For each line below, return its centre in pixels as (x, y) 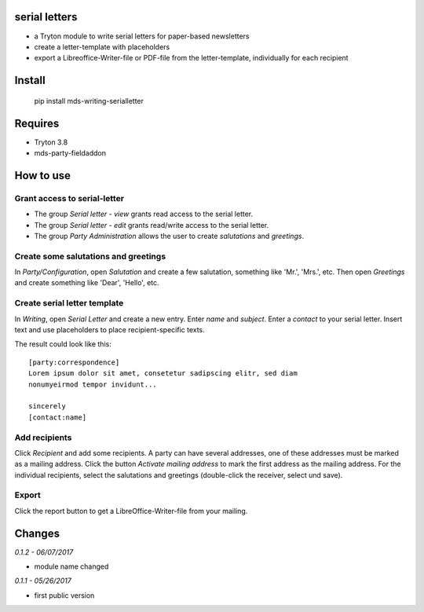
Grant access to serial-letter (69, 198)
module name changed (71, 566)
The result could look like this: (63, 344)
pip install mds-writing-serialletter (89, 101)
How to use (42, 176)
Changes (37, 533)
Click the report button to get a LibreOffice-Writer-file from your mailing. (131, 511)
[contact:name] (58, 417)
